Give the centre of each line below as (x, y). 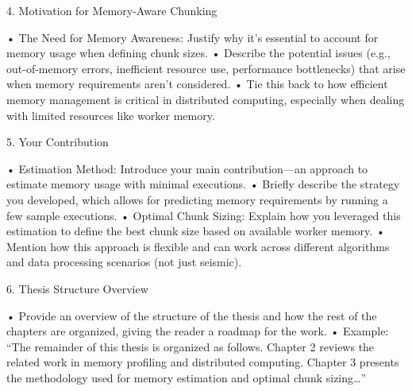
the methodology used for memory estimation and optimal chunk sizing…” (187, 377)
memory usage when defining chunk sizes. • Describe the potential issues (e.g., (198, 53)
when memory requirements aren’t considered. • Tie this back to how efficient (197, 84)
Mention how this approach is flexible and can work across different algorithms (198, 246)
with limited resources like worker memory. (111, 115)
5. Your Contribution (58, 142)
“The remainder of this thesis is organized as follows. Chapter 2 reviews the (191, 346)
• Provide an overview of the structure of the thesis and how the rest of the (192, 315)
